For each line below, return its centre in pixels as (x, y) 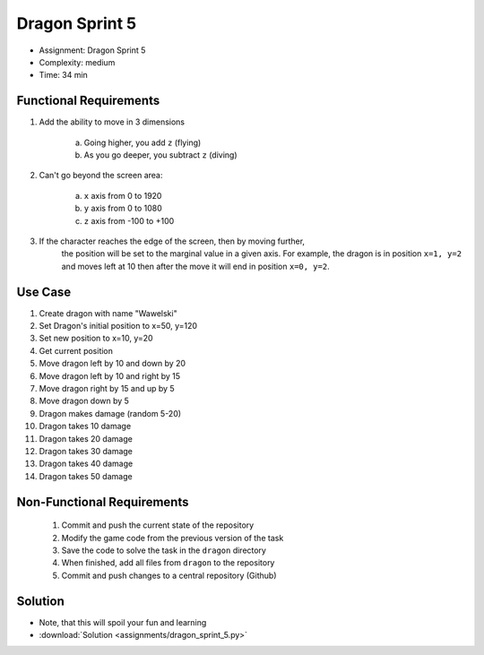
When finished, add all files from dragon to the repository (168, 563)
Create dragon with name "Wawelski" (108, 313)
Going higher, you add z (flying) (143, 142)
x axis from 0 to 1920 (123, 195)
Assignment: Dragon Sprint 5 (92, 50)
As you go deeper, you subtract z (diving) (160, 155)
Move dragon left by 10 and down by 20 (112, 364)
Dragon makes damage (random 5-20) (110, 413)
